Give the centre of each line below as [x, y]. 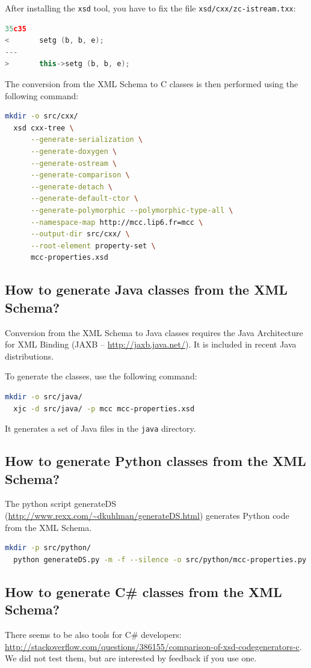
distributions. [29, 356]
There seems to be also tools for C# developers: [93, 634]
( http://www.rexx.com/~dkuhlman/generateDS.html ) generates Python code [147, 515]
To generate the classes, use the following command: [101, 376]
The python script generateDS [61, 504]
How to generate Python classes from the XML [155, 461]
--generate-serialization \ [87, 140]
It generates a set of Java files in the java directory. [100, 428]
